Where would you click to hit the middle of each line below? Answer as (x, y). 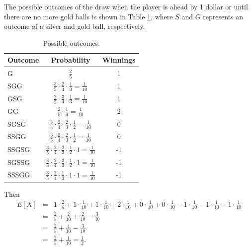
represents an (223, 16)
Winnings (119, 60)
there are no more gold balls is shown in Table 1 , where (88, 16)
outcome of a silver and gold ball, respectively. (75, 26)
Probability (71, 60)
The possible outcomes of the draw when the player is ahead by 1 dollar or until (126, 6)
